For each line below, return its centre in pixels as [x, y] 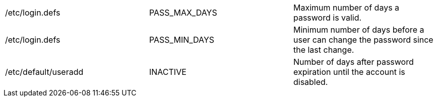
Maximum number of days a [346, 8]
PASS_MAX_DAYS [183, 13]
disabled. [310, 82]
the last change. [324, 50]
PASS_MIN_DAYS [182, 40]
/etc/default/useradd [44, 72]
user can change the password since [363, 40]
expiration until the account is [349, 72]
